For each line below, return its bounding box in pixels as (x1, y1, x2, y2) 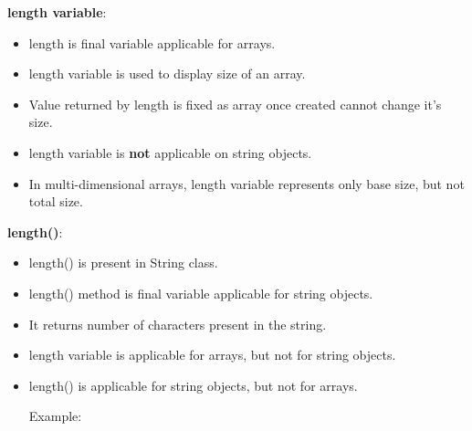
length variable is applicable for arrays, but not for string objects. (28, 345, 396, 364)
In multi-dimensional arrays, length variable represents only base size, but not (28, 173, 465, 193)
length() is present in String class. (28, 253, 218, 272)
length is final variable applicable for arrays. (28, 33, 276, 52)
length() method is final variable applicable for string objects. (28, 283, 373, 302)
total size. (28, 192, 83, 211)
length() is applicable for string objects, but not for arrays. (28, 375, 358, 394)
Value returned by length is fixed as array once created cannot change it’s (28, 94, 442, 113)
